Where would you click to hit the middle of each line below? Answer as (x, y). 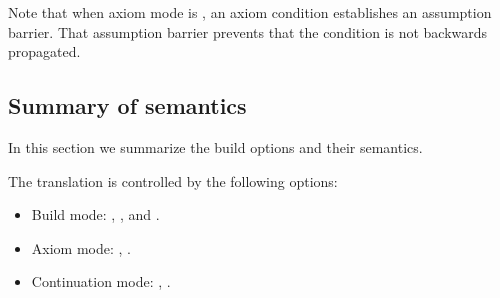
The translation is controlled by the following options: (173, 180)
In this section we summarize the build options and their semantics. (215, 146)
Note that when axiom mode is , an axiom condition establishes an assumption (250, 12)
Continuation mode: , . (101, 281)
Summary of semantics (127, 105)
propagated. (44, 51)
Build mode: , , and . (95, 214)
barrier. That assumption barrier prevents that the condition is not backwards (248, 31)
